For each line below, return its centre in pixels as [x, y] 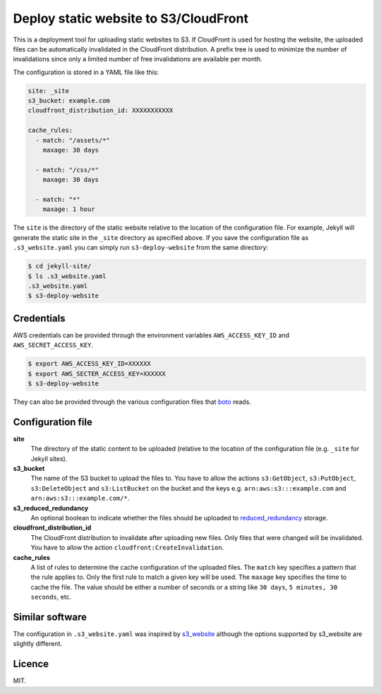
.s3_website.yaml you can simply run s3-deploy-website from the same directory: [140, 248]
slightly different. [38, 644]
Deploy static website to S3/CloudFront [131, 18]
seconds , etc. [51, 597]
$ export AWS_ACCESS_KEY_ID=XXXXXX [89, 364]
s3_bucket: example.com [69, 101]
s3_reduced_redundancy [51, 508]
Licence [31, 664]
